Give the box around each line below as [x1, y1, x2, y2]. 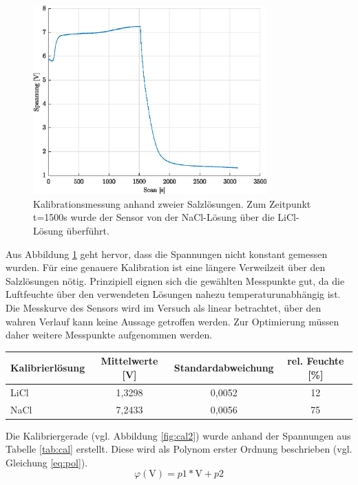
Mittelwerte [101, 354, 158, 368]
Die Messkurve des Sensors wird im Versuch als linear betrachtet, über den [6, 300, 322, 314]
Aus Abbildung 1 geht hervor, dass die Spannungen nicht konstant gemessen [6, 246, 328, 261]
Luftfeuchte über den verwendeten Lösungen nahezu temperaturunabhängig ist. [6, 287, 341, 301]
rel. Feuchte [287, 354, 344, 368]
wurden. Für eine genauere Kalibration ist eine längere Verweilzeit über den [6, 260, 326, 274]
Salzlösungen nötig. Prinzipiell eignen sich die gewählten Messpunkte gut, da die [6, 273, 345, 288]
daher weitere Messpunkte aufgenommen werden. [6, 327, 213, 342]
